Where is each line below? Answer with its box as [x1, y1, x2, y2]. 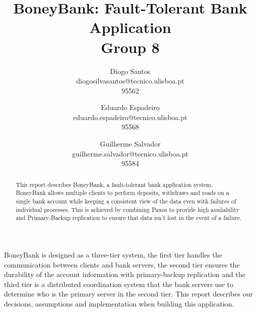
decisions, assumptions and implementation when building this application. [4, 298, 234, 308]
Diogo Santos [110, 65, 151, 76]
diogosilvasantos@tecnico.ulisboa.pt [76, 75, 184, 86]
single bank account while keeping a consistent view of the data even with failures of [16, 196, 236, 205]
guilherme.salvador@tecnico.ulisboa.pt [72, 148, 189, 158]
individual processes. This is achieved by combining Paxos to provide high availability [16, 205, 239, 213]
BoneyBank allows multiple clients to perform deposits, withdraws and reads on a [16, 188, 229, 197]
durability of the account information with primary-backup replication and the [4, 269, 245, 279]
